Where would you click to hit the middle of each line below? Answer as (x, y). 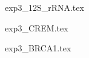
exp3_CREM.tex (37, 27)
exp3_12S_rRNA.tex (44, 7)
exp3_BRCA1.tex (38, 48)
